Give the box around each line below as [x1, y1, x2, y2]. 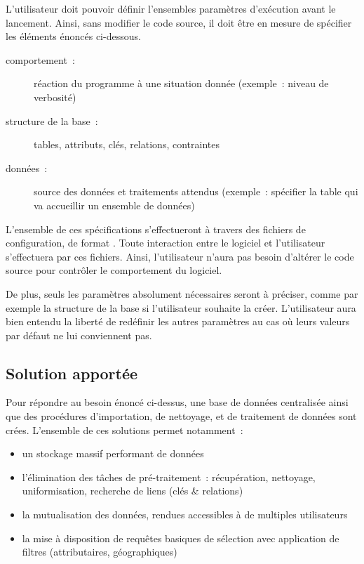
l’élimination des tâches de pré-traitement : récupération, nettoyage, [22, 469, 316, 484]
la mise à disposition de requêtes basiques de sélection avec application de [22, 530, 339, 545]
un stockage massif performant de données [22, 446, 204, 461]
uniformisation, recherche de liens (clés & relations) [22, 483, 243, 498]
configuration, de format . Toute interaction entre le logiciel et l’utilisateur [6, 235, 325, 250]
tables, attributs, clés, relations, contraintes [34, 137, 220, 152]
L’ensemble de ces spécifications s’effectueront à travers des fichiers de [6, 221, 306, 236]
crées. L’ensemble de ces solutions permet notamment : [6, 422, 243, 437]
